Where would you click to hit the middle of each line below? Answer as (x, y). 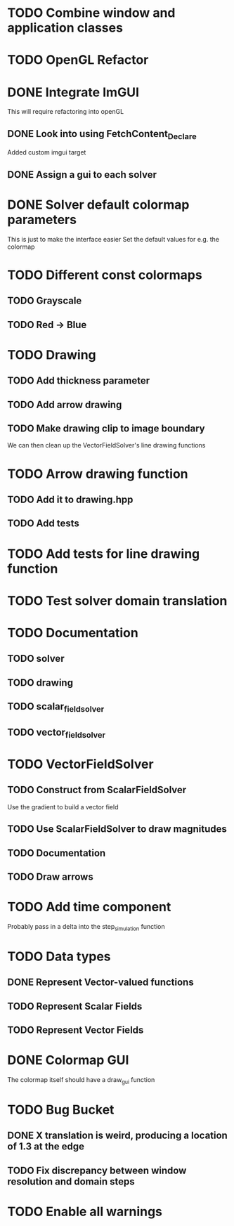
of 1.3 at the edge (46, 1147)
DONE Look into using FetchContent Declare (102, 135)
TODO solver (36, 659)
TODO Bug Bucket (61, 1110)
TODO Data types (59, 956)
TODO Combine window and (91, 13)
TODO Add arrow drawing (65, 404)
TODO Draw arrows (50, 877)
